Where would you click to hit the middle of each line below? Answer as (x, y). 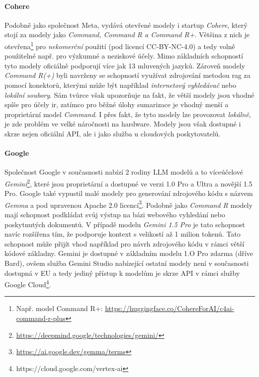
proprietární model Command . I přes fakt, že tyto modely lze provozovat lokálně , (128, 114)
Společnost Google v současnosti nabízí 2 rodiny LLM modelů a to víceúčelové (124, 172)
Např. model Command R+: (59, 308)
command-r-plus (41, 318)
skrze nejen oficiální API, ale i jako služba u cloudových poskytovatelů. (113, 133)
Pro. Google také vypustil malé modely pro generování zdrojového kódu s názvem (129, 193)
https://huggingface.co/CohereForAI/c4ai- (170, 308)
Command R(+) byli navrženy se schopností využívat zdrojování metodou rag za (128, 75)
